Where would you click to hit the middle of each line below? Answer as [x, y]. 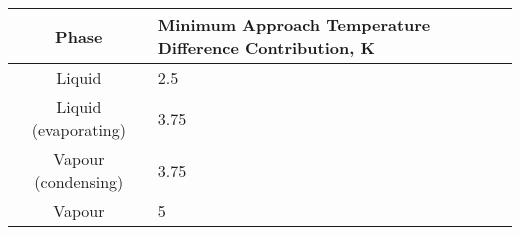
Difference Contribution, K [266, 47]
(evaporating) [78, 129]
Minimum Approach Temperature [294, 24]
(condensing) [79, 181]
